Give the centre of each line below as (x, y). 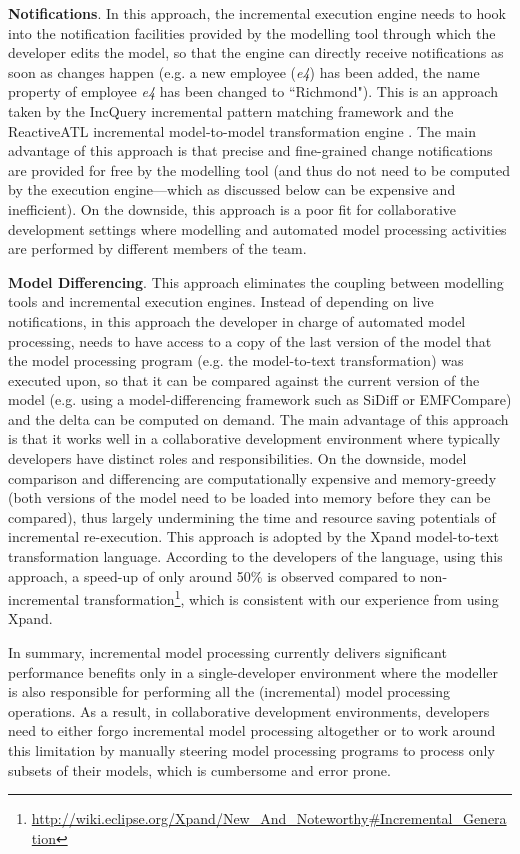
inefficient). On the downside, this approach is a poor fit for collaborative (232, 208)
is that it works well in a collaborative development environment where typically (254, 438)
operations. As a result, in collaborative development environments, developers (249, 710)
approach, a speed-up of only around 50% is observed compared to (212, 575)
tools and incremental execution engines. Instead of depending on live (221, 301)
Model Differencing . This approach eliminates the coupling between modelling (256, 281)
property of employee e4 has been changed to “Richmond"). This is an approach (253, 91)
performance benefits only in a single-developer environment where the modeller (253, 671)
